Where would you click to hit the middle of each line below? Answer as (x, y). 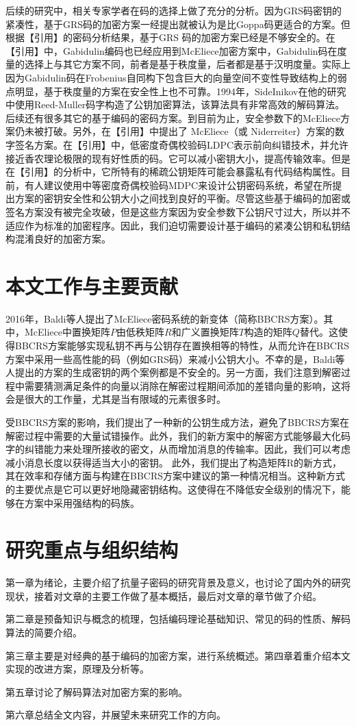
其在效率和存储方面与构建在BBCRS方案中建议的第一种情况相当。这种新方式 (176, 476)
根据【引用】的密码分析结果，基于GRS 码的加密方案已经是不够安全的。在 (170, 37)
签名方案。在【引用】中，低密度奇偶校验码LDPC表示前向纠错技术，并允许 (182, 144)
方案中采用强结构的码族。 (82, 502)
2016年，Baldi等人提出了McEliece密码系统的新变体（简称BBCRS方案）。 (165, 318)
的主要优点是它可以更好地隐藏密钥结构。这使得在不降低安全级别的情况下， (173, 489)
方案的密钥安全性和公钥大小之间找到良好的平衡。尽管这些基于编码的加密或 (182, 198)
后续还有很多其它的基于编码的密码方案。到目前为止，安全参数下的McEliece (173, 117)
